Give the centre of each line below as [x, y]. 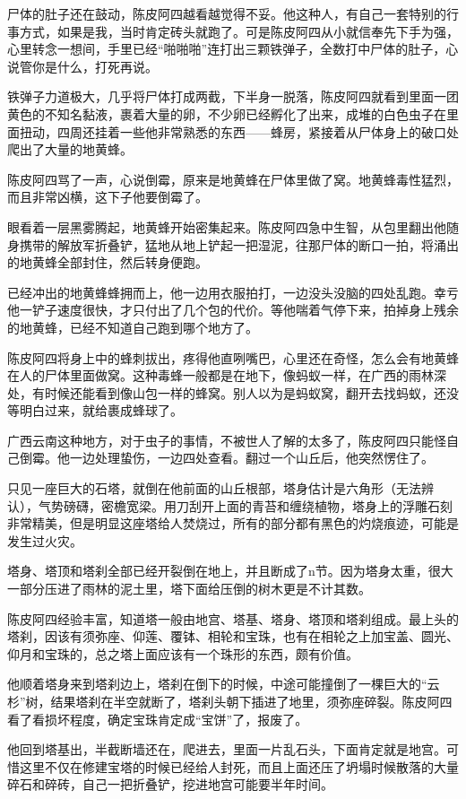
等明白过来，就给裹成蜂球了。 [95, 410]
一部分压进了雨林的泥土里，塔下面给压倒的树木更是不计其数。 [189, 589]
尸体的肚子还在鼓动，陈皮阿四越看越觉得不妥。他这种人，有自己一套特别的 [227, 13]
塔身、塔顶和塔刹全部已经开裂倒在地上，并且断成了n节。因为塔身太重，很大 [230, 571]
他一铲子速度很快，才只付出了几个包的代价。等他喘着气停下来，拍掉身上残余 [233, 310]
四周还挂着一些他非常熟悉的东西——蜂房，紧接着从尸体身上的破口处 [258, 131]
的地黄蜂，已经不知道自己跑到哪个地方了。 [133, 327]
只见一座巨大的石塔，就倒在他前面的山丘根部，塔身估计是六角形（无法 [214, 488]
